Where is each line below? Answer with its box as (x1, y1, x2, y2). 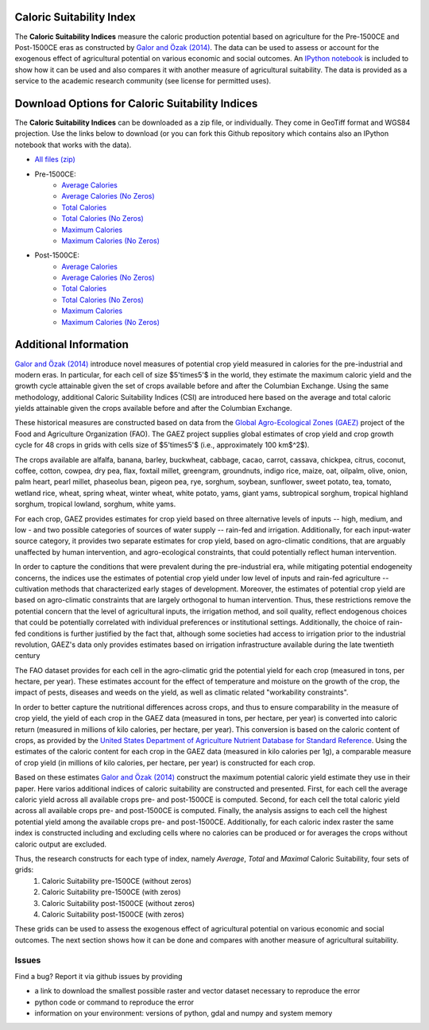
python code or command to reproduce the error (34, 997, 195, 1007)
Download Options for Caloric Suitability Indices (14, 96, 258, 110)
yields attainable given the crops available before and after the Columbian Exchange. (14, 404, 293, 413)
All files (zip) (34, 155, 75, 165)
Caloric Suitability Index (14, 10, 137, 24)
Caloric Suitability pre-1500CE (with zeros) (41, 887, 181, 897)
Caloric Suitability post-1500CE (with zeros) (41, 909, 184, 919)
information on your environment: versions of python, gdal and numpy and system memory (34, 1008, 333, 1017)
